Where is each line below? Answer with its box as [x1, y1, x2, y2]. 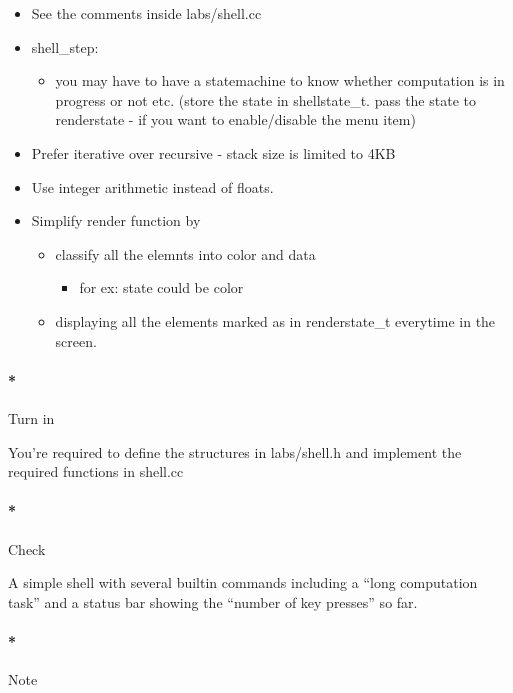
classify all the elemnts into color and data [55, 243, 316, 264]
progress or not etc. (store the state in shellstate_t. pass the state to [55, 89, 476, 110]
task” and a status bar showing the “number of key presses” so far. [8, 591, 418, 612]
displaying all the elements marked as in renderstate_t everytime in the [55, 310, 496, 331]
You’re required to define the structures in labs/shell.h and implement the [8, 441, 462, 462]
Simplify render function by [31, 210, 201, 231]
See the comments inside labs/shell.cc [31, 3, 262, 23]
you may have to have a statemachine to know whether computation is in [55, 70, 505, 91]
